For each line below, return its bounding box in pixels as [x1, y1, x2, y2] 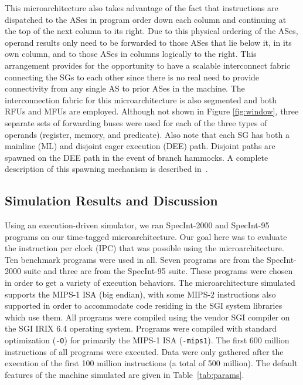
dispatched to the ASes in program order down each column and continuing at [5, 13, 287, 25]
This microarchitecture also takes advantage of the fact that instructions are [5, 2, 278, 13]
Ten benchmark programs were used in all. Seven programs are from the [5, 253, 264, 265]
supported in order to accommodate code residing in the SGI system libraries [5, 299, 282, 312]
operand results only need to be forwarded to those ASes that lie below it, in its [5, 36, 292, 48]
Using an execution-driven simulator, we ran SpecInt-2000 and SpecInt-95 [5, 219, 270, 231]
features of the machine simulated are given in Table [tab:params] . [5, 368, 244, 380]
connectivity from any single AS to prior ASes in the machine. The [5, 82, 245, 94]
